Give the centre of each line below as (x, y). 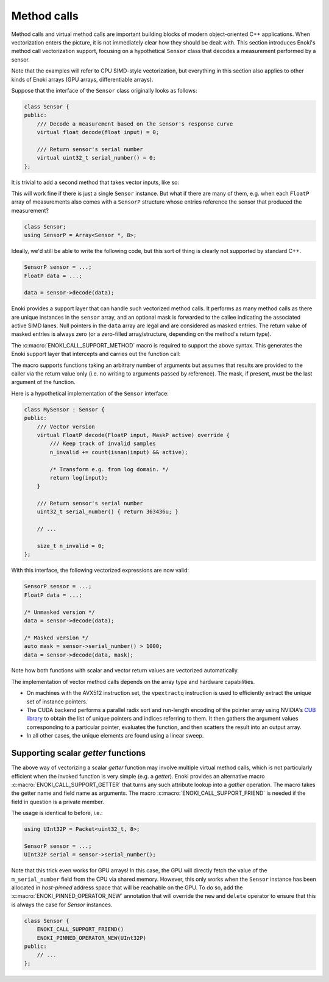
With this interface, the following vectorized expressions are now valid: (100, 571)
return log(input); (79, 478)
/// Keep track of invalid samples (103, 444)
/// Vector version (66, 426)
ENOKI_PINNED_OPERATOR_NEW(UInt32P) (91, 938)
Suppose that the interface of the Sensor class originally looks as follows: (104, 90)
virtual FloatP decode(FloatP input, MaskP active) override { (133, 435)
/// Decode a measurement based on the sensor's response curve (135, 124)
